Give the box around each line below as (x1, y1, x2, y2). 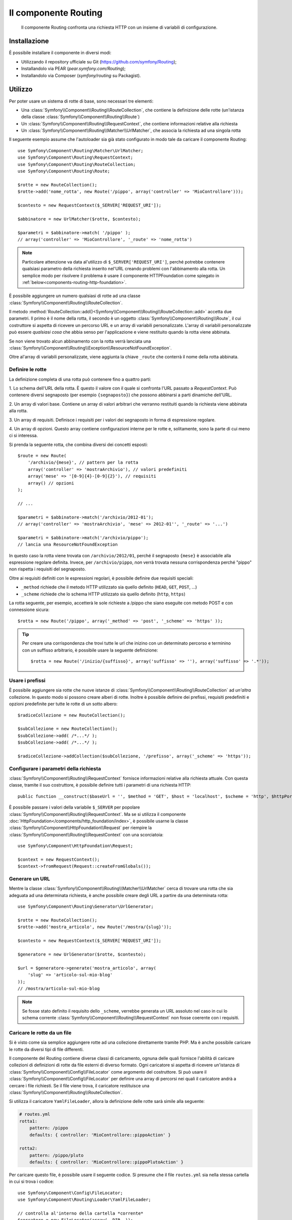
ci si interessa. (9, 432, 38, 439)
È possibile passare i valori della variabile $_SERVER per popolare (9, 804, 140, 810)
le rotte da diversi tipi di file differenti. (9, 1046, 84, 1052)
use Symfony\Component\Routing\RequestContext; (18, 155, 133, 161)
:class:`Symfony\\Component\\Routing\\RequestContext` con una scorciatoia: (9, 832, 164, 837)
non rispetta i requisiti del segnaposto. (9, 566, 86, 572)
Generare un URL (9, 875, 50, 882)
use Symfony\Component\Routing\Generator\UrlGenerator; (18, 904, 154, 910)
